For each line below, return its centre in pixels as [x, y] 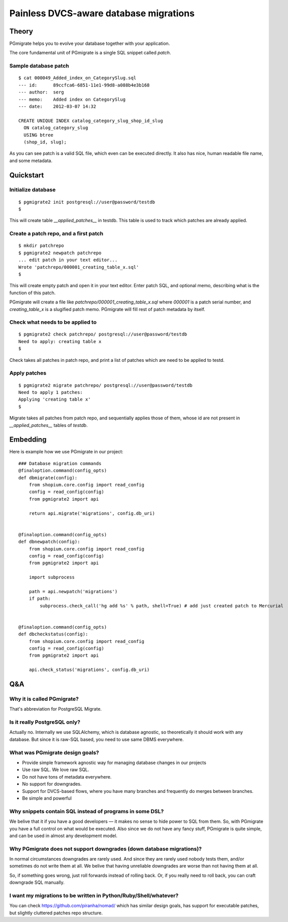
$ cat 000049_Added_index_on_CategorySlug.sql [77, 78]
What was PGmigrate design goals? [54, 752]
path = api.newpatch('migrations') [73, 591]
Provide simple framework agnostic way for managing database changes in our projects [114, 763]
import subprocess [52, 577]
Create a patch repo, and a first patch [56, 234]
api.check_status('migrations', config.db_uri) [89, 670]
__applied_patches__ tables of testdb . [49, 425]
